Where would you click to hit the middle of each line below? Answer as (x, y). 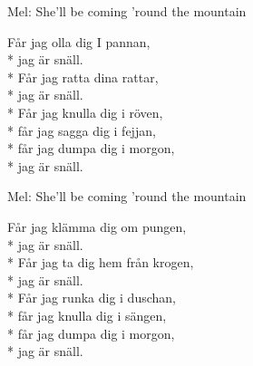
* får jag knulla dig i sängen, (87, 315)
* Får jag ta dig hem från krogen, (101, 262)
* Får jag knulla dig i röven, (85, 112)
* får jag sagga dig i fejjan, (82, 130)
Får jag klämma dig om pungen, (97, 226)
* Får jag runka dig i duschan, (92, 298)
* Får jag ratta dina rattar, (83, 77)
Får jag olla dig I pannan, (79, 41)
